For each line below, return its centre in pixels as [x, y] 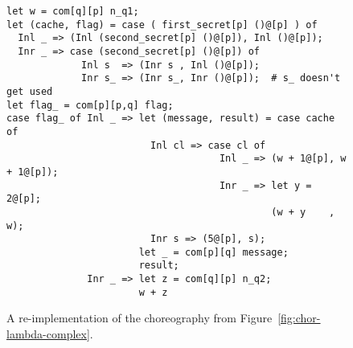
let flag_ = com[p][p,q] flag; [90, 105]
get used [30, 91]
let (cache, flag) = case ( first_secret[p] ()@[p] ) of [162, 25]
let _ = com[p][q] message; [213, 252]
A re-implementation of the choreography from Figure [140, 318]
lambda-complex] [48, 334]
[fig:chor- [299, 318]
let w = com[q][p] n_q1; [73, 11]
